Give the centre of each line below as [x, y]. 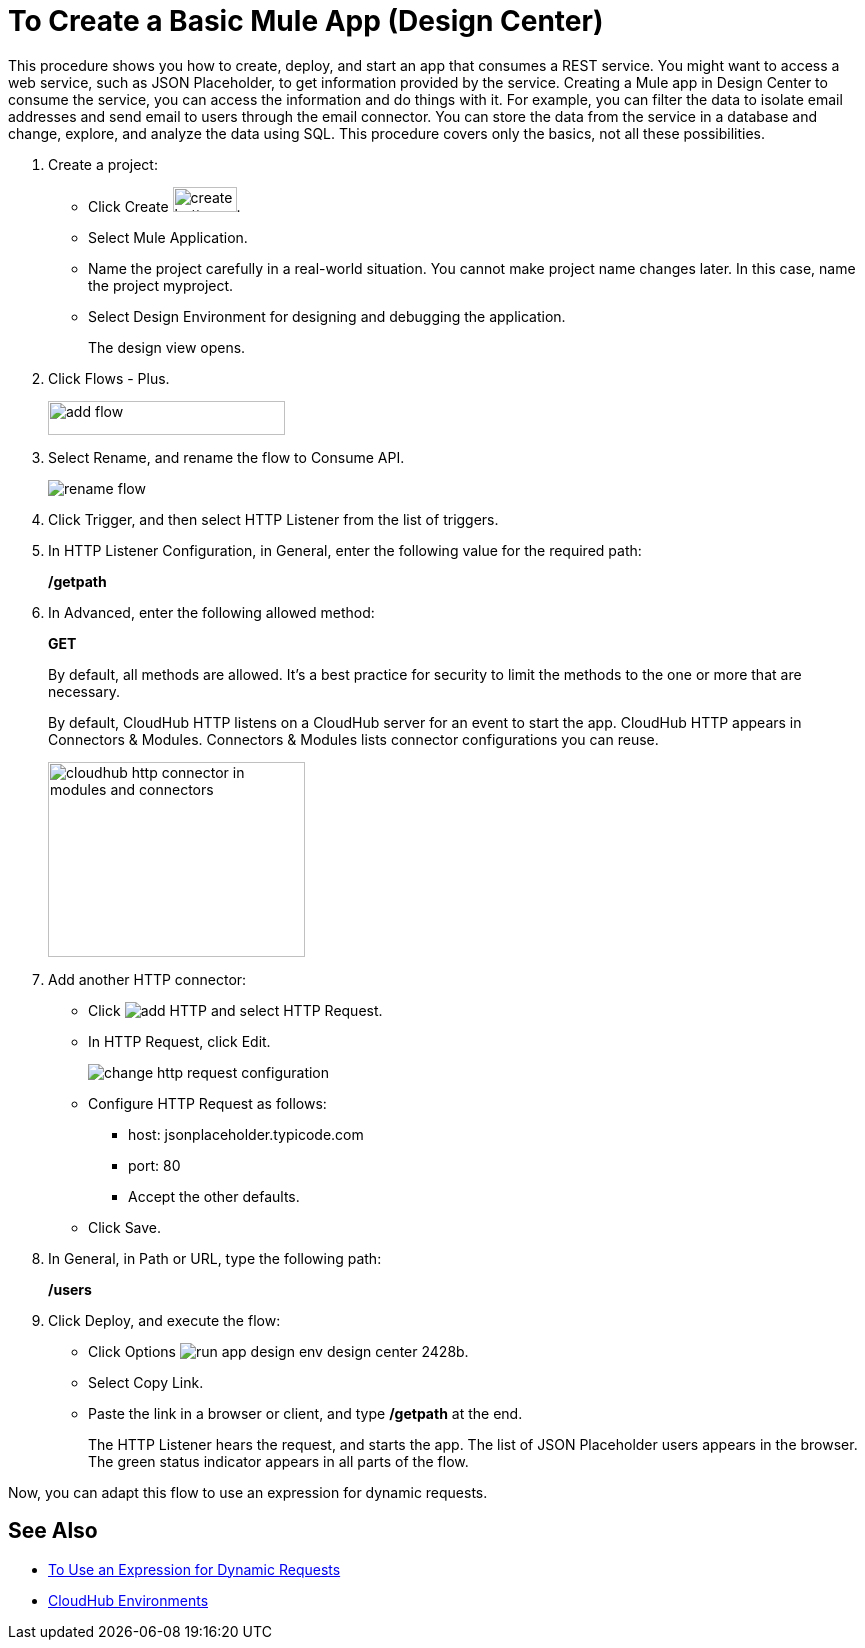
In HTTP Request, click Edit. [179, 1041]
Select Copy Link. [146, 1382]
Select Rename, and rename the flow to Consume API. [226, 457]
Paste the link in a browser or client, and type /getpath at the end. [305, 1413]
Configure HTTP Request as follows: [207, 1103]
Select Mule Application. [168, 237]
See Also [53, 1531]
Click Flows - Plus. [109, 378]
